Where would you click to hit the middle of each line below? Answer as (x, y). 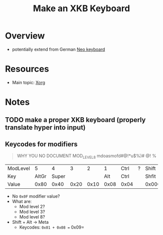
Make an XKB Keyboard (81, 9)
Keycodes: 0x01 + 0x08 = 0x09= (52, 227)
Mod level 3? (32, 212)
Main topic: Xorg (28, 82)
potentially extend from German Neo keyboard (58, 49)
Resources (27, 69)
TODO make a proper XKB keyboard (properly (75, 120)
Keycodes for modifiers (41, 144)
